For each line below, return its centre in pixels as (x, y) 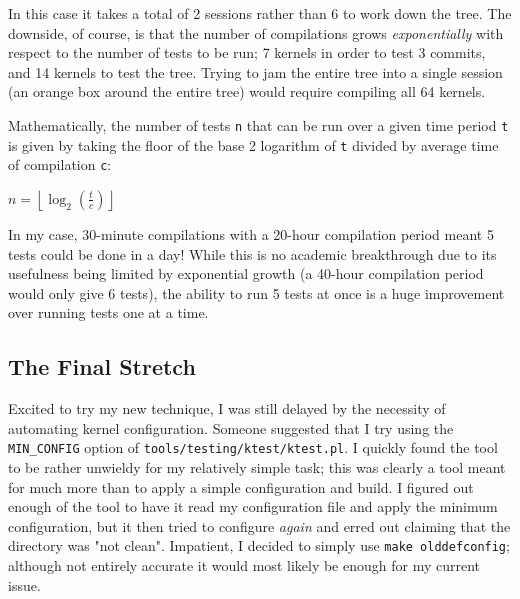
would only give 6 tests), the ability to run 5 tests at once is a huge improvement (256, 292)
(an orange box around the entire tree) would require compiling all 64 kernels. (247, 91)
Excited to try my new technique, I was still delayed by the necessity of (227, 408)
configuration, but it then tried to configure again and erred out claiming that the (259, 525)
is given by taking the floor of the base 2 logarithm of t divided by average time (253, 144)
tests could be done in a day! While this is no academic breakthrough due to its (252, 253)
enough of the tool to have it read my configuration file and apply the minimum (253, 506)
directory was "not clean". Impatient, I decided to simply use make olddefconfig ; (259, 545)
